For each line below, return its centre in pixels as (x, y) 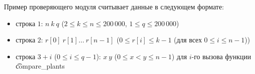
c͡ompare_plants (40, 66)
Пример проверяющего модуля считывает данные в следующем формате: (114, 6)
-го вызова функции (222, 56)
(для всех (188, 40)
